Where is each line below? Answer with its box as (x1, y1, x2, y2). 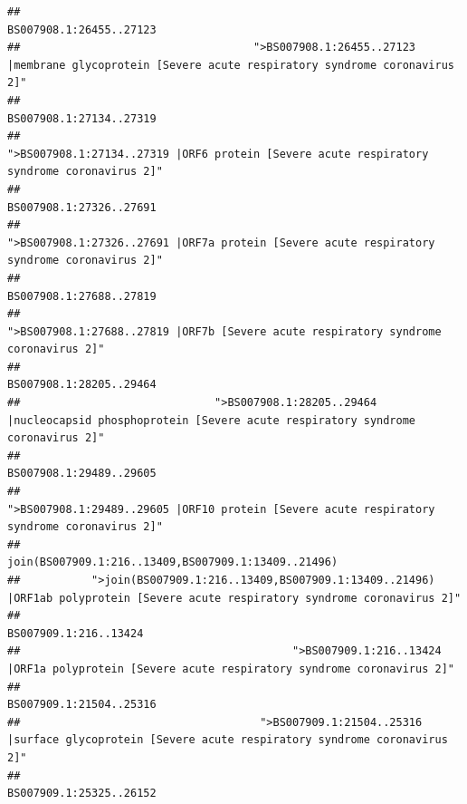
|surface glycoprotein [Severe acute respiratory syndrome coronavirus (7, 733, 448, 747)
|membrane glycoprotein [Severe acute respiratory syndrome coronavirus (7, 58, 454, 72)
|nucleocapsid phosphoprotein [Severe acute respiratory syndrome (7, 413, 416, 427)
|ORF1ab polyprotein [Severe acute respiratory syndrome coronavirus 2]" (7, 591, 462, 605)
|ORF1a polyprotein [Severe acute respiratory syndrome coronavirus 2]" (7, 662, 454, 675)
